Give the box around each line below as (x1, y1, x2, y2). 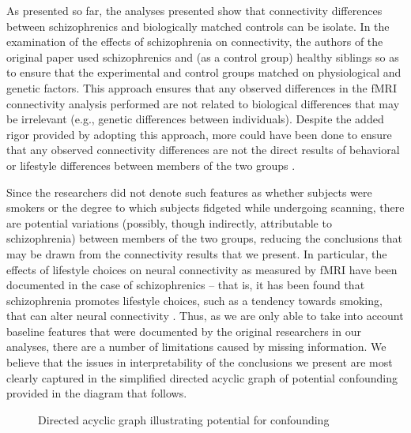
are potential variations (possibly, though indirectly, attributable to (6, 214, 332, 231)
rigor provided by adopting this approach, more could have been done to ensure (6, 126, 392, 142)
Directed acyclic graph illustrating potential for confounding (38, 411, 330, 427)
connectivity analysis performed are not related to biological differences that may (6, 95, 400, 111)
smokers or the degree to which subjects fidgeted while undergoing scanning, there (6, 199, 405, 216)
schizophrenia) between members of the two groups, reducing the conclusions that (6, 230, 403, 247)
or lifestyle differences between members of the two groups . (6, 156, 296, 173)
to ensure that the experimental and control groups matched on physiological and (6, 64, 402, 81)
